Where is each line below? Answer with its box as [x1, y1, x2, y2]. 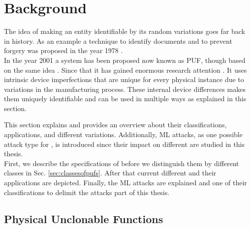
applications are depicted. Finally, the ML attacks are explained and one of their [4, 177, 247, 188]
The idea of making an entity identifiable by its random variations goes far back [4, 26, 245, 36]
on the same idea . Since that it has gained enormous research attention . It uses [4, 64, 247, 75]
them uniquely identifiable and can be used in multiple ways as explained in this [4, 93, 247, 104]
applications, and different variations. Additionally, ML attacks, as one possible [4, 129, 243, 140]
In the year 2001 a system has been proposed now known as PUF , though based [4, 55, 246, 65]
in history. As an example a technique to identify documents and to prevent [4, 35, 232, 46]
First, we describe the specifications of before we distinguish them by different [4, 158, 239, 168]
